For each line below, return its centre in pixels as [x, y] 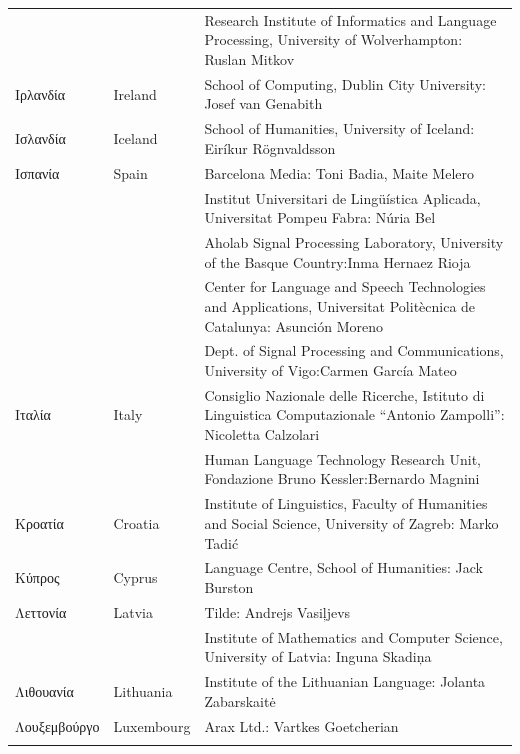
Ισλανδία [40, 138]
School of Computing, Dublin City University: [345, 83]
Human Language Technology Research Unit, [343, 458]
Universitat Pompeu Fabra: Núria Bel [320, 217]
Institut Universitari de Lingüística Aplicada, [342, 197]
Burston [229, 586]
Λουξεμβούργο [57, 725]
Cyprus [135, 577]
